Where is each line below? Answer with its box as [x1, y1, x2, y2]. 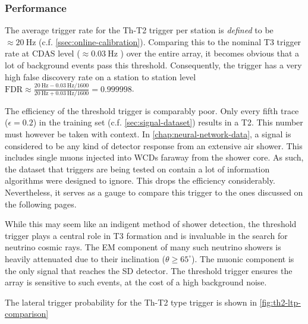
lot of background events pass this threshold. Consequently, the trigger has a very [5, 59, 302, 71]
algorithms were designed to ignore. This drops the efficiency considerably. [5, 174, 275, 187]
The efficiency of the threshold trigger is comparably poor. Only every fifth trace [5, 104, 299, 117]
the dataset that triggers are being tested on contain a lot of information [5, 162, 270, 175]
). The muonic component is [191, 252, 294, 265]
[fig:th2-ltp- [259, 295, 301, 308]
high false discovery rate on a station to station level [5, 70, 196, 83]
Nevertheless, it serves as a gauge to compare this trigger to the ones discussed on [5, 185, 303, 198]
